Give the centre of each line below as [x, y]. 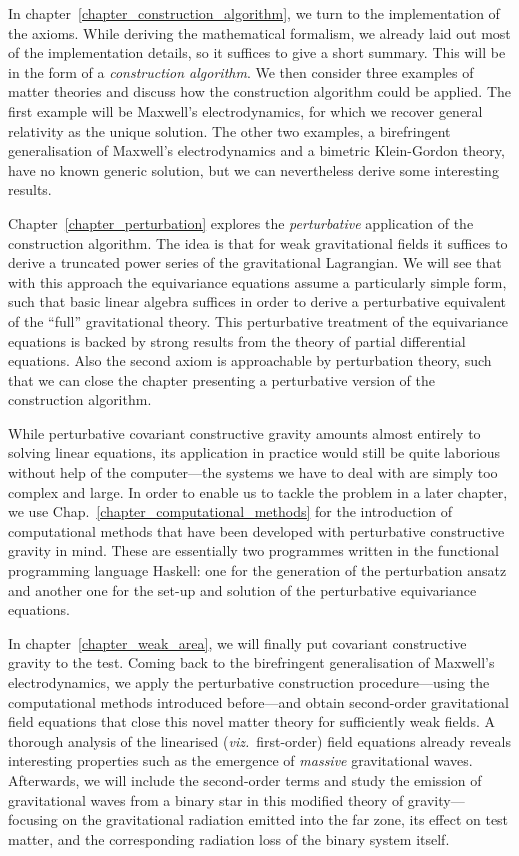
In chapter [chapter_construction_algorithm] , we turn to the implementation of [254, 13]
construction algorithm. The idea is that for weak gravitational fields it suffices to [258, 242]
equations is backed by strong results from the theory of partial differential [237, 340]
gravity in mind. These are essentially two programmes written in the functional [253, 550]
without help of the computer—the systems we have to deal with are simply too [253, 472]
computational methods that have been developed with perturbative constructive [256, 530]
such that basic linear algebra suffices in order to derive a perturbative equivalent [257, 301]
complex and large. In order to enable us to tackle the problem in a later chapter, [258, 491]
